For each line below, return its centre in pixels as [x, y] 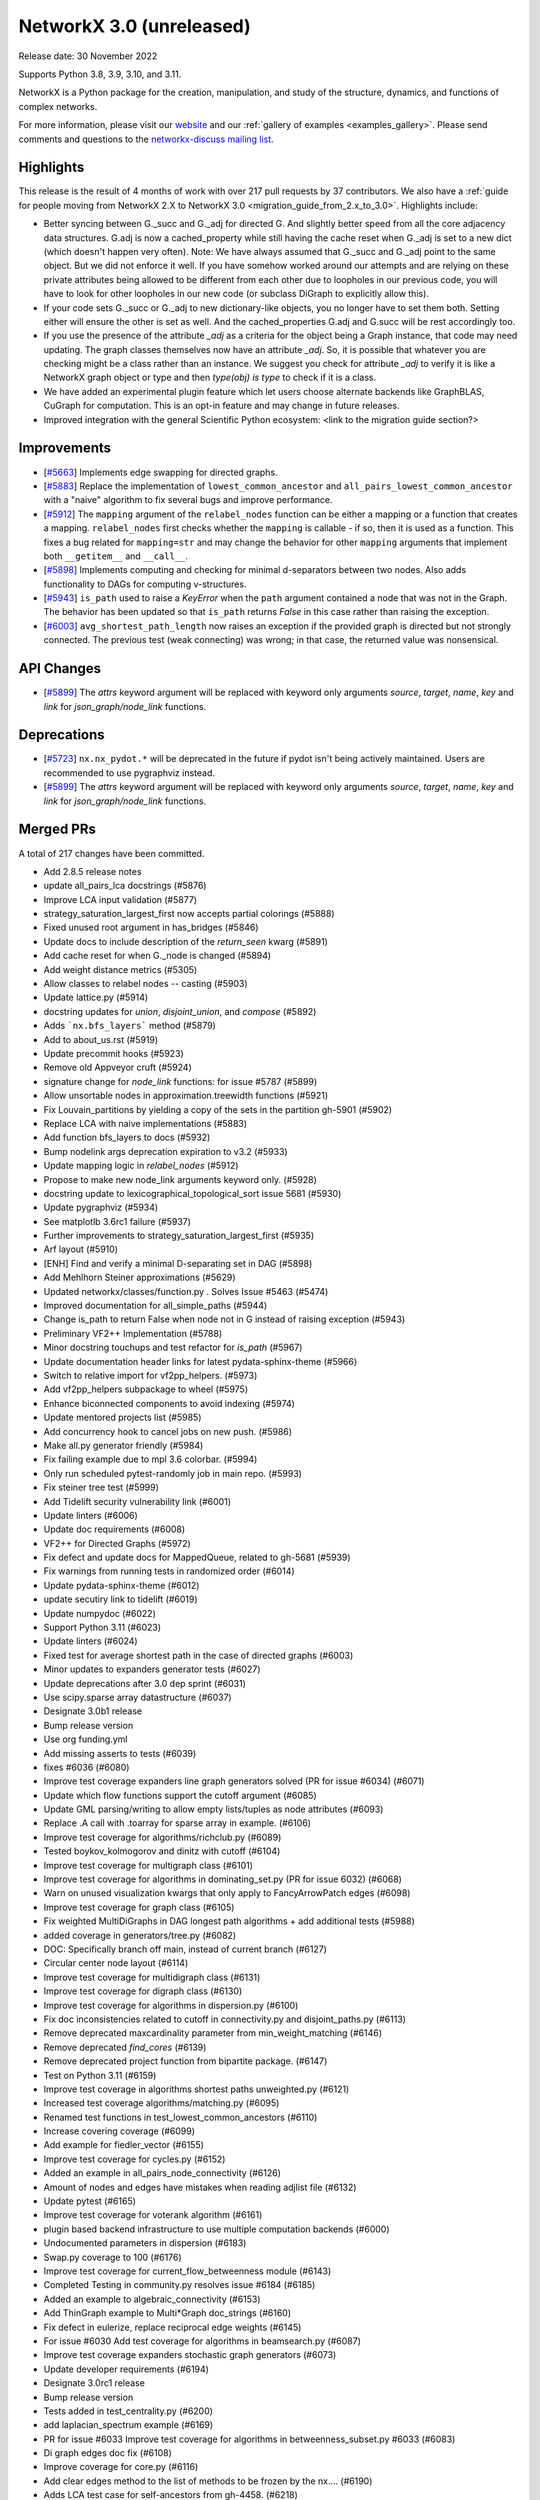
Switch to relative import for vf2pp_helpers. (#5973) [150, 1375]
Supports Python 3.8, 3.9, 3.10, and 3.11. [100, 74]
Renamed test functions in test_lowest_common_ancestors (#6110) [180, 2117]
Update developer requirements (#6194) [126, 2369]
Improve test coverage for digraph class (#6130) [143, 1991]
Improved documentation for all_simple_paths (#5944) [155, 1306]
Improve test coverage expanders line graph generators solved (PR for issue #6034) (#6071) [234, 1781]
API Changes [60, 668]
